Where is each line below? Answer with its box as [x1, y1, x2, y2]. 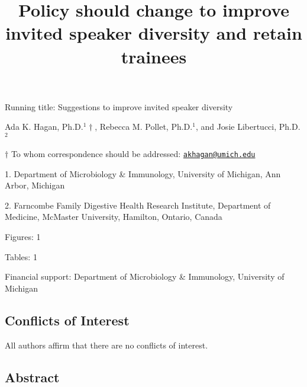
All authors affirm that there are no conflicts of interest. [5, 338, 208, 351]
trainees [121, 44, 187, 68]
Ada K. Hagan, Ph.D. [5, 120, 83, 133]
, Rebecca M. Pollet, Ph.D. [95, 120, 193, 133]
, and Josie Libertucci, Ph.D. [195, 120, 300, 133]
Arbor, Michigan [5, 179, 65, 191]
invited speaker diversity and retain [5, 21, 302, 45]
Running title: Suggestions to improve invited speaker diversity [5, 100, 233, 113]
